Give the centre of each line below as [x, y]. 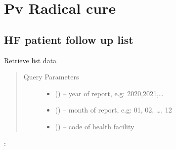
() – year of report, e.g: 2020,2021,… [109, 93]
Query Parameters [51, 77]
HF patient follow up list [69, 39]
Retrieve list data [30, 60]
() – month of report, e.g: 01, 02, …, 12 [113, 110]
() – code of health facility [95, 126]
